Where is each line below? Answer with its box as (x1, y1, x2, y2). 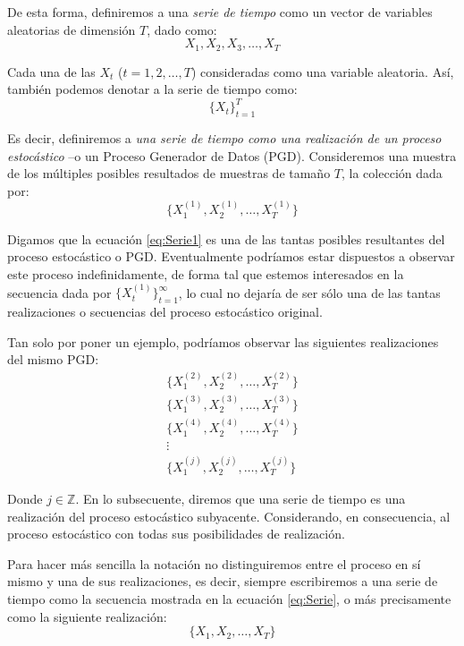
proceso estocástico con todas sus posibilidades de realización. (7, 524, 345, 543)
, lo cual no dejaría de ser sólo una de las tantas (178, 283, 441, 302)
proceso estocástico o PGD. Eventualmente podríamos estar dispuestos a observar (7, 247, 455, 266)
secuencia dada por (7, 283, 112, 302)
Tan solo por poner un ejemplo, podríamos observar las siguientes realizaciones (7, 332, 439, 351)
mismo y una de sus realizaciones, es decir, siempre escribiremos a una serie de (7, 572, 438, 591)
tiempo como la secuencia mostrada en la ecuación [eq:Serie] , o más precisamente (7, 589, 451, 608)
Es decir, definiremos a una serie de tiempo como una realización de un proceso (7, 129, 442, 148)
